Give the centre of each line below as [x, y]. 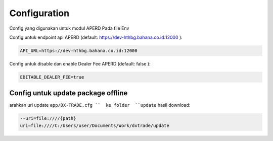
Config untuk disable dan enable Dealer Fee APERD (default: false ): [80, 63]
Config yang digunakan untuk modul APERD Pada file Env [69, 28]
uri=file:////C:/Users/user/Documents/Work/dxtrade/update [95, 125]
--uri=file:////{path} [48, 119]
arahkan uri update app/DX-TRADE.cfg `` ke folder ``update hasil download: [100, 105]
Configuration [39, 13]
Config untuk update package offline [69, 93]
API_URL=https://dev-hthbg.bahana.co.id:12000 [79, 51]
